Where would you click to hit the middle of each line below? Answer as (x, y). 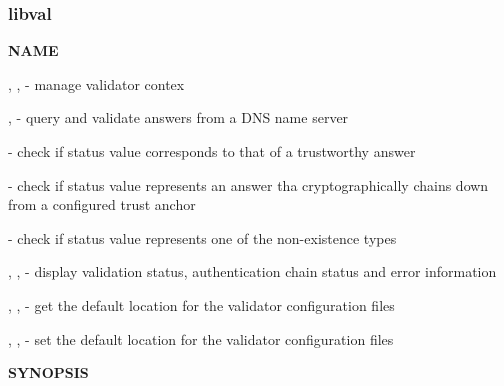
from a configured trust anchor (102, 204)
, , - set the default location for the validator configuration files (201, 338)
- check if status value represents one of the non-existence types (202, 237)
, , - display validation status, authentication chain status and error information (252, 271)
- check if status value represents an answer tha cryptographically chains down (248, 184)
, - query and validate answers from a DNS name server (178, 117)
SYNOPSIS (48, 372)
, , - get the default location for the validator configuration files (201, 304)
